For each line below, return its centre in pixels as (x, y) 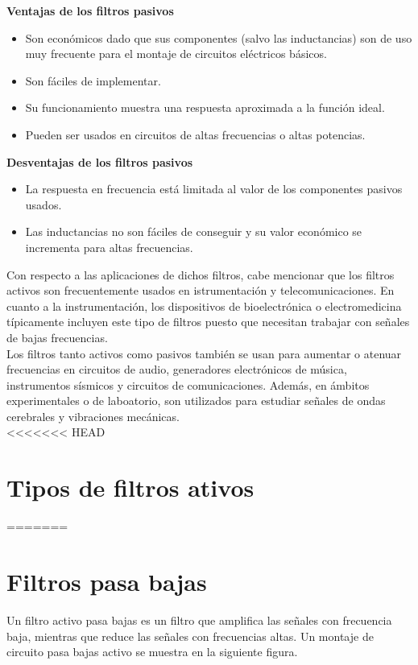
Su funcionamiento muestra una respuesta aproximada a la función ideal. (205, 107)
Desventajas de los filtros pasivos (100, 161)
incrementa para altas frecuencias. (109, 247)
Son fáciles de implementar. (93, 80)
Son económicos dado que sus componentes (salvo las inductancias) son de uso (219, 37)
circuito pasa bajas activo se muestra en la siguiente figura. (152, 652)
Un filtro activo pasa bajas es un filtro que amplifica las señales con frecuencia (199, 620)
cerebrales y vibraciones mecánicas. (93, 416)
